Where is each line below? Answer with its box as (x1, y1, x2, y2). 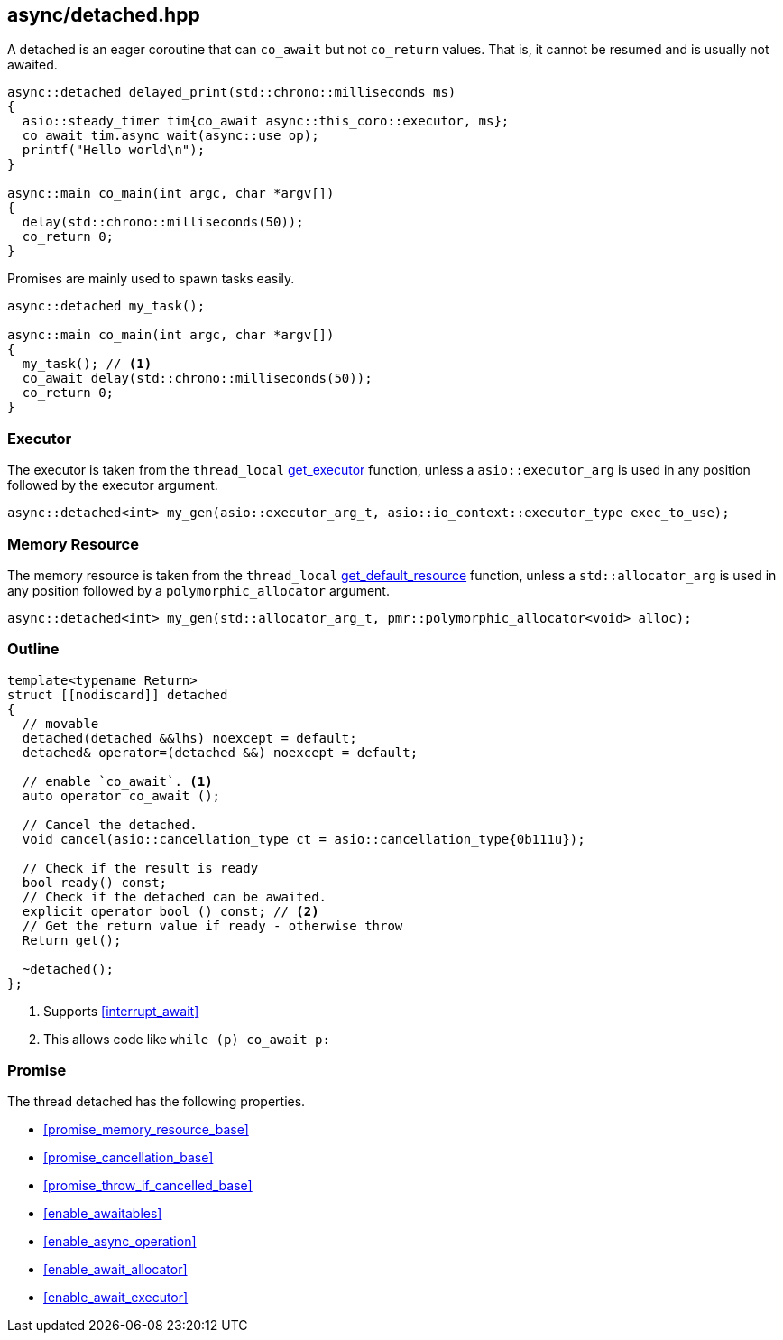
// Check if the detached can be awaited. (22, 889, 327, 904)
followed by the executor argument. (7, 477, 218, 494)
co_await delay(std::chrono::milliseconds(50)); (22, 371, 373, 386)
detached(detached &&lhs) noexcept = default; (22, 730, 357, 745)
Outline (7, 640, 60, 659)
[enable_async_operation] (43, 1234, 197, 1250)
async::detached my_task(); (7, 299, 206, 314)
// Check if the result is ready (22, 860, 259, 875)
